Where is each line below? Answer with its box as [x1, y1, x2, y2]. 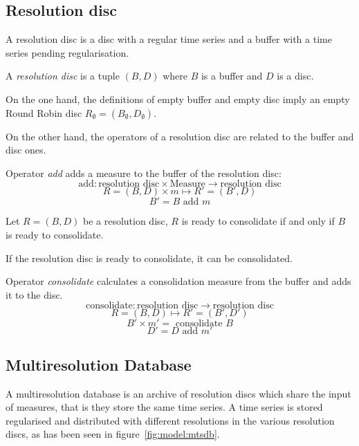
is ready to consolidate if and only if [181, 214, 335, 228]
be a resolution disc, [82, 214, 168, 228]
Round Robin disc [6, 105, 82, 120]
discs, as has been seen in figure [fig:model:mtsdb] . [6, 427, 220, 441]
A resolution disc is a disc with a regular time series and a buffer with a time [6, 32, 332, 46]
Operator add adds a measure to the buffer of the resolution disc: [6, 165, 282, 180]
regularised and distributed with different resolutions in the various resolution [6, 413, 335, 427]
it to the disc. [6, 287, 63, 301]
